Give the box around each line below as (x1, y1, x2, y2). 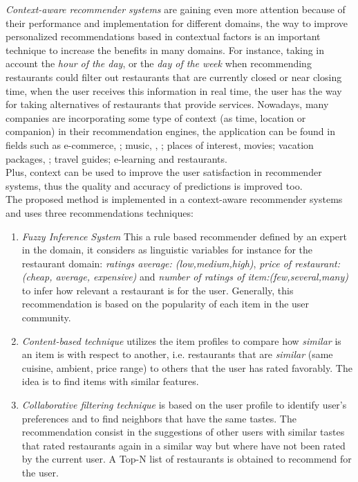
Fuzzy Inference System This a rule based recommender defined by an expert (21, 229, 348, 243)
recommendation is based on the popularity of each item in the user (21, 296, 310, 311)
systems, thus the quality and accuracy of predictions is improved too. (6, 178, 303, 193)
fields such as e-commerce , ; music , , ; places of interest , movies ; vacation (6, 137, 314, 152)
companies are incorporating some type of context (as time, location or (6, 110, 306, 125)
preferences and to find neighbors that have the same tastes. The (21, 411, 296, 425)
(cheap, (21, 269, 53, 284)
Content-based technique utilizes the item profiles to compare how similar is (21, 333, 341, 348)
